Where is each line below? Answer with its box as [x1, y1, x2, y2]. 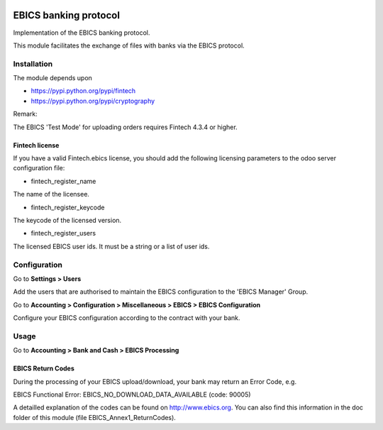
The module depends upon [13, 74, 92, 82]
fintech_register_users [30, 229, 96, 238]
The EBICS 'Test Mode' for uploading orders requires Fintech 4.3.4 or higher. [13, 123, 238, 131]
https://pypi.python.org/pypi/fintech [30, 87, 136, 95]
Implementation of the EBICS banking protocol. [13, 28, 150, 37]
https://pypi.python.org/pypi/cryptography [30, 97, 155, 105]
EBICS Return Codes [13, 364, 74, 373]
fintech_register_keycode [30, 203, 105, 211]
